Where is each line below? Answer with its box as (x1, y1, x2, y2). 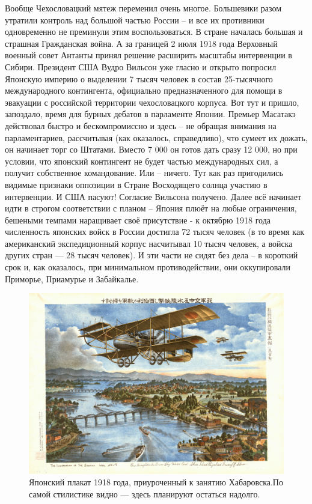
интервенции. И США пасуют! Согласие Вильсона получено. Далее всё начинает (5, 190, 302, 202)
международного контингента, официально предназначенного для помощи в (5, 84, 283, 97)
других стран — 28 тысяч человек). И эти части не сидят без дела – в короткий (5, 249, 298, 261)
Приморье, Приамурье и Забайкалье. (5, 272, 139, 285)
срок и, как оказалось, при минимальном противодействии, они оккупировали (5, 261, 290, 273)
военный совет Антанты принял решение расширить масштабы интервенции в (5, 49, 292, 61)
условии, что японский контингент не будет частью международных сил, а (5, 154, 278, 167)
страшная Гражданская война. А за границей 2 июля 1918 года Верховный (5, 37, 278, 49)
